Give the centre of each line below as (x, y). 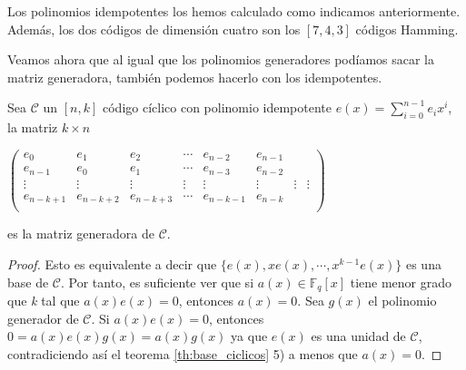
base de (28, 282)
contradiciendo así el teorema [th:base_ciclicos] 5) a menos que (183, 353)
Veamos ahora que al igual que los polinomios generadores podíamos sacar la (221, 59)
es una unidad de (358, 336)
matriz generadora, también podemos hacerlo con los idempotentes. (195, 77)
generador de (43, 318)
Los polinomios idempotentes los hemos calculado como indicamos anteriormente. (234, 11)
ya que (249, 336)
